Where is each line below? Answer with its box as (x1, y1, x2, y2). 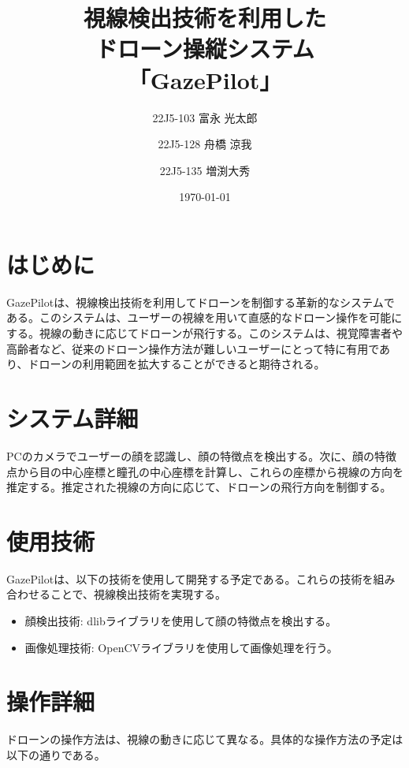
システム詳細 (6, 401, 139, 434)
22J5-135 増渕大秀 (159, 162, 251, 178)
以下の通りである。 (6, 746, 106, 762)
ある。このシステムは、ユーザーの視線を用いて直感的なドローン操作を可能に (6, 309, 403, 326)
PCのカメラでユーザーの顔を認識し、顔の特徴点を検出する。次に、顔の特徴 (6, 447, 396, 464)
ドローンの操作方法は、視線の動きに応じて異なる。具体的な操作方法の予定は (6, 731, 403, 747)
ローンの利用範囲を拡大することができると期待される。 (39, 356, 325, 372)
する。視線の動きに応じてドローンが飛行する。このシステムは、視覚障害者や (6, 325, 403, 341)
